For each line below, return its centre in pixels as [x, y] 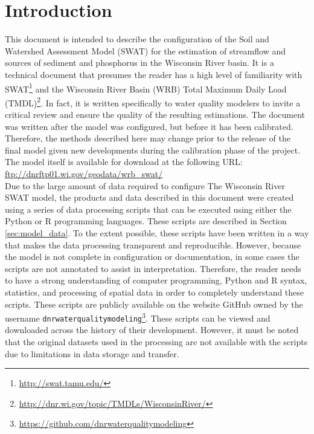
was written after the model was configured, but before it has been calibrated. [149, 126]
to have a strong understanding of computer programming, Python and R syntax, [156, 280]
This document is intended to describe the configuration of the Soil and [137, 39]
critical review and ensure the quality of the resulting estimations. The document [155, 114]
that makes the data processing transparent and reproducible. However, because [153, 245]
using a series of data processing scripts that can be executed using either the [148, 209]
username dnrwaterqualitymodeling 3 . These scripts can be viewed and [138, 317]
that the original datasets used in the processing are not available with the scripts [156, 342]
